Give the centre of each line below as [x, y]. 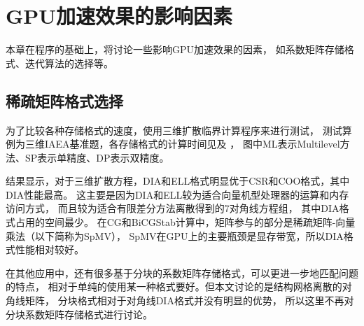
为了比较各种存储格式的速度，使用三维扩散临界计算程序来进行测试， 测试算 [179, 130]
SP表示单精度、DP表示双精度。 [97, 157]
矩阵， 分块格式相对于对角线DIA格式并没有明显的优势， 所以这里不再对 [189, 300]
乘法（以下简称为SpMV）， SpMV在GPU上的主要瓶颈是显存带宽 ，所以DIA [175, 235]
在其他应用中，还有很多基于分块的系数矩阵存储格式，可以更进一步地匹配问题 [182, 272]
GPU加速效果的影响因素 [119, 16]
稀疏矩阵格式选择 [64, 100]
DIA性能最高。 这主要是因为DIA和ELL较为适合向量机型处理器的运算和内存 [177, 194]
